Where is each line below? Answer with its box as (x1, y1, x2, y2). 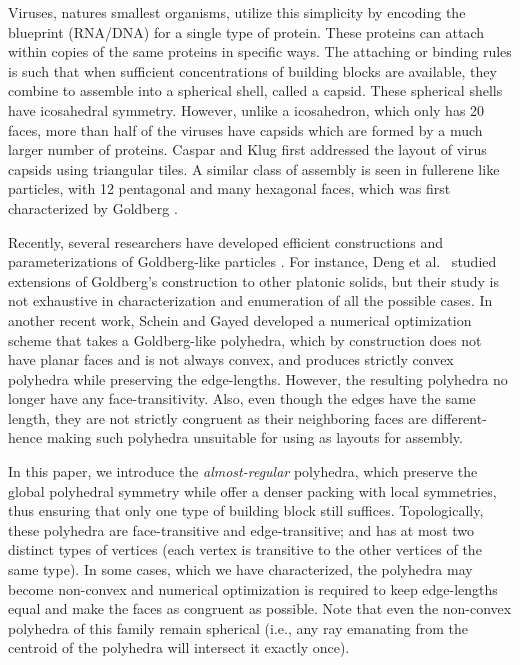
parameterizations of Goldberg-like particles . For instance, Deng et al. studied (8, 251, 497, 272)
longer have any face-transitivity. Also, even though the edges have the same (8, 388, 476, 409)
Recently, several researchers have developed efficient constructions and (8, 231, 444, 252)
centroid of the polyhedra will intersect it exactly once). (8, 637, 350, 658)
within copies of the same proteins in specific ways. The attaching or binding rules (8, 41, 512, 62)
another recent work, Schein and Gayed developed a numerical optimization (8, 309, 472, 330)
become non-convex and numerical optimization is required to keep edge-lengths (8, 578, 498, 599)
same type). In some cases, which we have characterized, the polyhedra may (8, 559, 473, 580)
